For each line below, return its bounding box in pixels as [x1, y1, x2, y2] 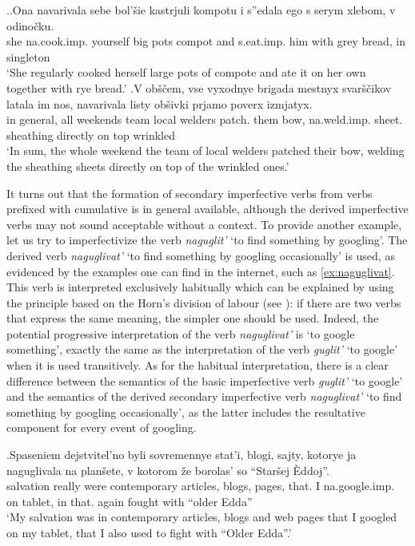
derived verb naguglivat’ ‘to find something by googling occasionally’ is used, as [6, 247, 395, 263]
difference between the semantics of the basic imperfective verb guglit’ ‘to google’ [6, 372, 403, 389]
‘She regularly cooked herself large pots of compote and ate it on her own [6, 64, 366, 81]
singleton [6, 48, 50, 65]
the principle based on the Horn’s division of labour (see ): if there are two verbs [6, 294, 401, 311]
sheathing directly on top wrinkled [6, 126, 175, 143]
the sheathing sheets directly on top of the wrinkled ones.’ [6, 157, 289, 174]
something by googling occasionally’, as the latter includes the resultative [6, 403, 365, 420]
